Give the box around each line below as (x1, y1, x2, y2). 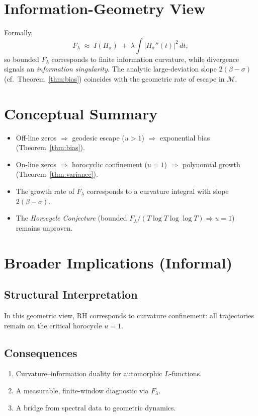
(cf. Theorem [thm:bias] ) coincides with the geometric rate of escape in (4, 73, 225, 84)
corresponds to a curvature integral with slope (87, 186, 229, 196)
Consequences (4, 344, 77, 360)
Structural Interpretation (4, 287, 138, 302)
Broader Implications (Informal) (4, 252, 232, 272)
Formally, (4, 27, 33, 38)
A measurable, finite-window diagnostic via (16, 385, 149, 395)
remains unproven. (16, 222, 73, 233)
